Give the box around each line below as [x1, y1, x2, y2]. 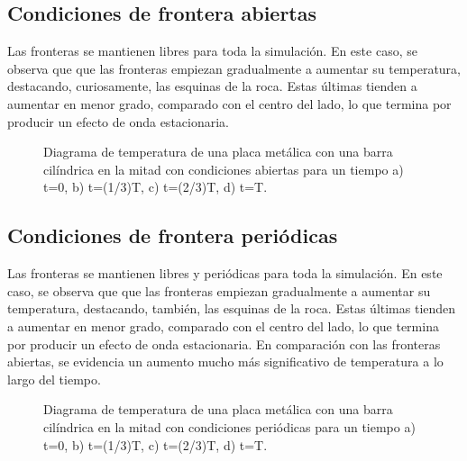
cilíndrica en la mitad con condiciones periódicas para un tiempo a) [43, 417, 416, 436]
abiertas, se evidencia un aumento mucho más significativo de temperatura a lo [7, 352, 444, 371]
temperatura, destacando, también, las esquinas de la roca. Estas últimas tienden [7, 299, 456, 318]
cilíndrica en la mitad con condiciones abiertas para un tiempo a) [43, 159, 404, 178]
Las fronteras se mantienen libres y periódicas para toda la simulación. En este [7, 264, 443, 283]
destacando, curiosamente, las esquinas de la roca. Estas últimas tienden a [7, 77, 417, 95]
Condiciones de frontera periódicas [7, 221, 338, 249]
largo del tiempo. [7, 369, 101, 388]
